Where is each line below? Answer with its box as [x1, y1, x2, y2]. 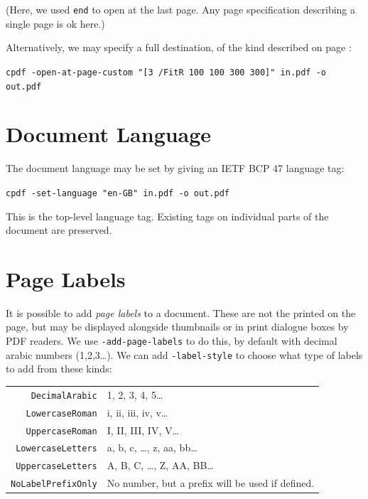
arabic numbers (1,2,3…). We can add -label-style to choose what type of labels [6, 347, 363, 362]
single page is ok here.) [6, 16, 105, 31]
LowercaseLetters [16, 444, 97, 454]
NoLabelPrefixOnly [11, 479, 97, 490]
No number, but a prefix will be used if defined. [107, 476, 315, 490]
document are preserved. [6, 222, 112, 237]
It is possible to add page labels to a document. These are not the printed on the [6, 305, 356, 320]
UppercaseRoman [26, 426, 97, 436]
